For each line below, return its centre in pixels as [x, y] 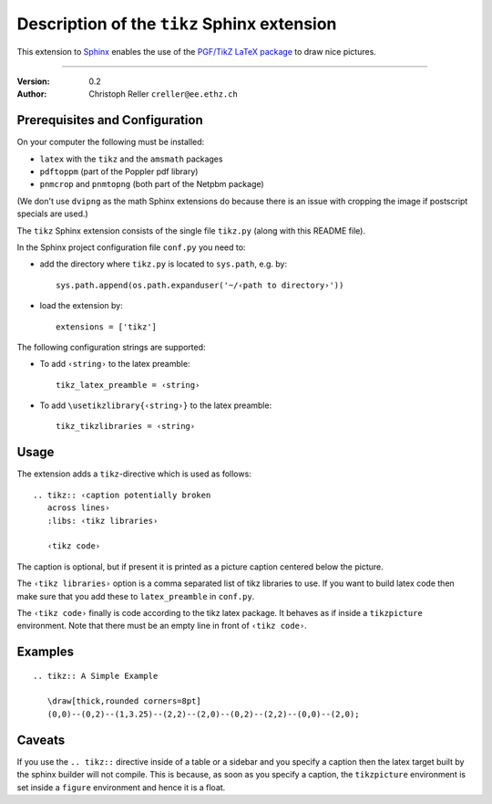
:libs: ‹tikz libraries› [102, 521]
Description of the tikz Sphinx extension [177, 24]
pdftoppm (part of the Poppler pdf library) [119, 172]
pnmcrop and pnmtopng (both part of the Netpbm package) [152, 184]
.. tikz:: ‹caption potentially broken [122, 495]
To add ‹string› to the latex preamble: [115, 364]
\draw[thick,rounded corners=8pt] [124, 701]
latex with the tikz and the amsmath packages [131, 159]
